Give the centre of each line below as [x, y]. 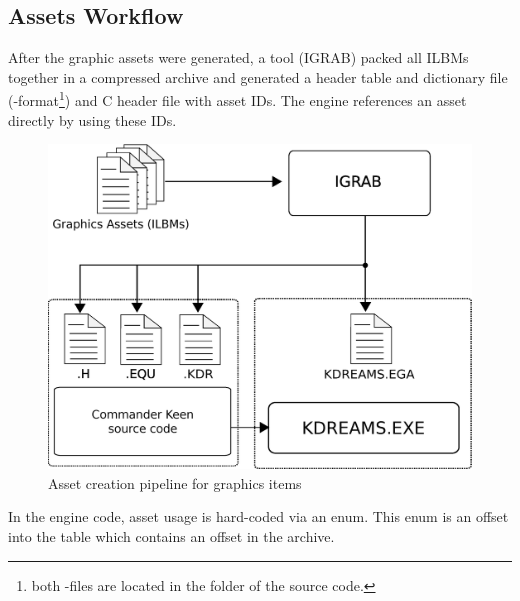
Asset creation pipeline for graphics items [175, 482]
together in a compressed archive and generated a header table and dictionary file [258, 76]
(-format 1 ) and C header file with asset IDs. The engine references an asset [237, 99]
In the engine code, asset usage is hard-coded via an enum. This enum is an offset [258, 516]
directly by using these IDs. [92, 119]
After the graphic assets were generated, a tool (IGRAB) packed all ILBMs [238, 57]
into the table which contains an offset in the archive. [171, 536]
